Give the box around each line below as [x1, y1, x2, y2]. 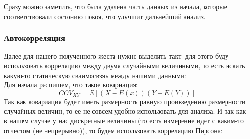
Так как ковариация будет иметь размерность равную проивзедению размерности [4, 96, 246, 106]
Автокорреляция [4, 32, 65, 44]
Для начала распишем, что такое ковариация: [4, 79, 138, 90]
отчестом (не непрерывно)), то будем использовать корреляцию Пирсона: [4, 125, 223, 135]
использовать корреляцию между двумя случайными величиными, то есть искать [4, 60, 245, 70]
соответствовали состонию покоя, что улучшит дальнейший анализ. [4, 11, 205, 21]
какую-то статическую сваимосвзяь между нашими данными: [4, 70, 186, 80]
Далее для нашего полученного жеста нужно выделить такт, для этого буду [4, 51, 228, 61]
